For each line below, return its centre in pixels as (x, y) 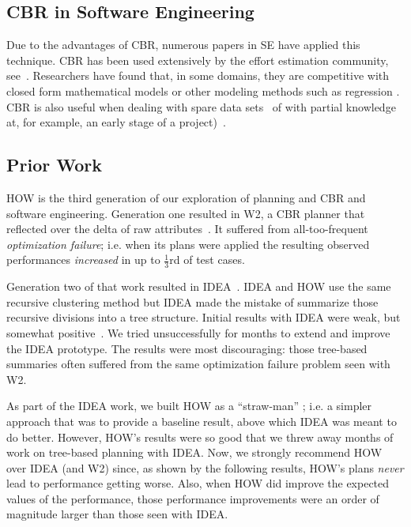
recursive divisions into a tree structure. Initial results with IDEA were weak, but (204, 317)
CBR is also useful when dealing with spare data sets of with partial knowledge (201, 106)
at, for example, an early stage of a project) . (116, 122)
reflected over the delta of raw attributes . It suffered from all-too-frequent (187, 229)
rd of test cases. (207, 260)
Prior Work (54, 165)
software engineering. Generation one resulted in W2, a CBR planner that (186, 213)
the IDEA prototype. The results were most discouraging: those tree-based (187, 348)
